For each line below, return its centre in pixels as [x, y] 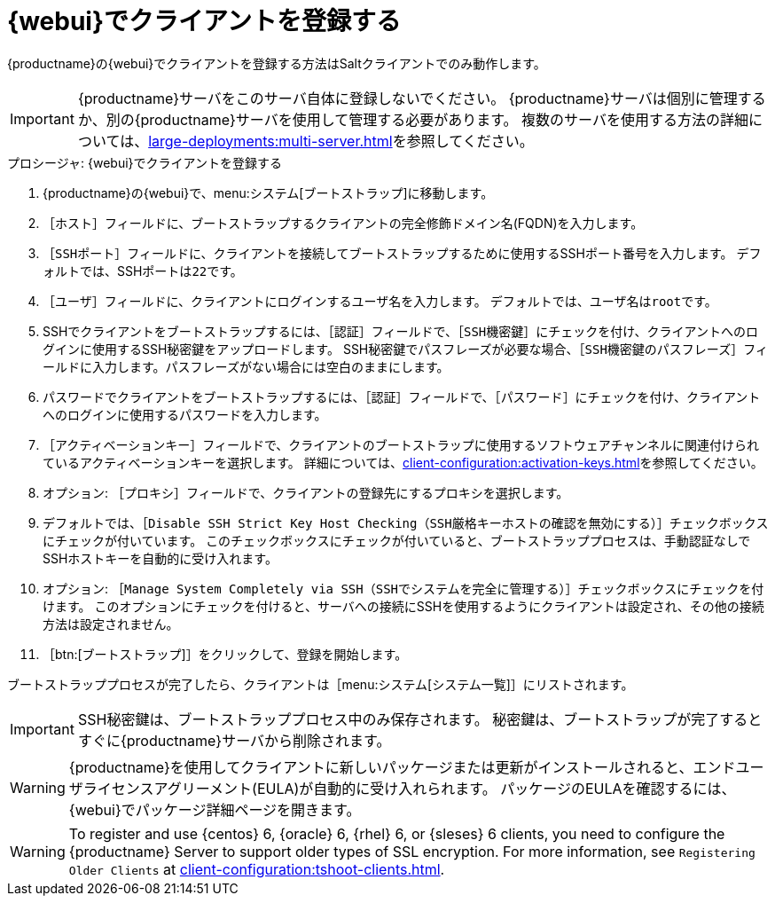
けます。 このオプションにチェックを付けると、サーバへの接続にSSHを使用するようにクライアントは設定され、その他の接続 [403, 606]
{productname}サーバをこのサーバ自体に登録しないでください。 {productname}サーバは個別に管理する [422, 98]
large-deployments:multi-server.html [270, 141]
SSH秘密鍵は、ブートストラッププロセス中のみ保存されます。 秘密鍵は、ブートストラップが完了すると [420, 719]
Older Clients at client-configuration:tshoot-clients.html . [257, 869]
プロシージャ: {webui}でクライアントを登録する [145, 162]
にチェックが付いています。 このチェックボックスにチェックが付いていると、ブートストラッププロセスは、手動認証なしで [397, 540]
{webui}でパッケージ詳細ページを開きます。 [215, 809]
